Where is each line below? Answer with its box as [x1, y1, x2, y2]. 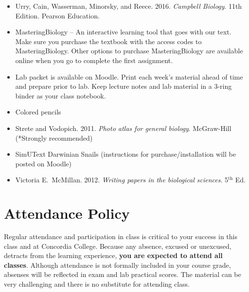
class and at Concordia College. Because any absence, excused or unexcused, [4, 241, 231, 251]
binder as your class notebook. [15, 90, 106, 100]
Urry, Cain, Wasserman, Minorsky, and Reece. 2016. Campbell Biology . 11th [15, 1, 242, 11]
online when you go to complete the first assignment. [15, 55, 173, 65]
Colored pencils [15, 107, 61, 117]
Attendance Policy [4, 203, 130, 223]
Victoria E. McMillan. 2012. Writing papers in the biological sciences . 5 [15, 175, 229, 185]
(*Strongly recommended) [15, 132, 93, 143]
